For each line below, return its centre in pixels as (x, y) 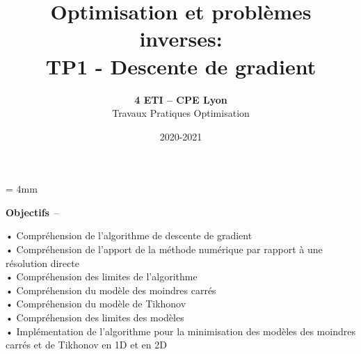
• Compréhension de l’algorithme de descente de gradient (129, 235)
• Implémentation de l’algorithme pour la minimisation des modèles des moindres (180, 331)
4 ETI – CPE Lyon (181, 99)
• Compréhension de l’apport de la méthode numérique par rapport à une (164, 249)
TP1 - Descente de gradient (181, 66)
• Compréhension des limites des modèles (95, 317)
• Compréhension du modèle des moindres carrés (111, 290)
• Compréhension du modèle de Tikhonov (96, 304)
